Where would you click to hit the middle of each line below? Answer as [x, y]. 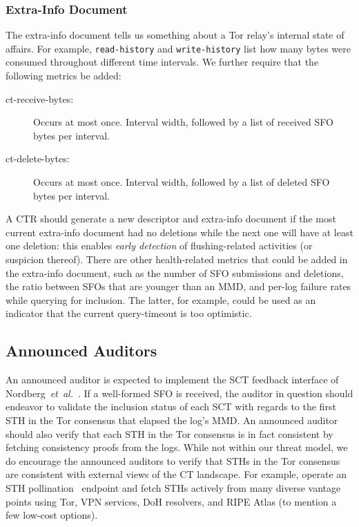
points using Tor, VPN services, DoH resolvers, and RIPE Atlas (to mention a [171, 501]
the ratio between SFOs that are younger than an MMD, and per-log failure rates [178, 286]
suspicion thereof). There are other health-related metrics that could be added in [177, 259]
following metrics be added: [64, 76]
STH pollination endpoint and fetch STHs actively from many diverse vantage [173, 487]
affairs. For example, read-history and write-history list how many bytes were [178, 48]
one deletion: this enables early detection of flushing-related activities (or [159, 246]
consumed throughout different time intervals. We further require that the [162, 62]
